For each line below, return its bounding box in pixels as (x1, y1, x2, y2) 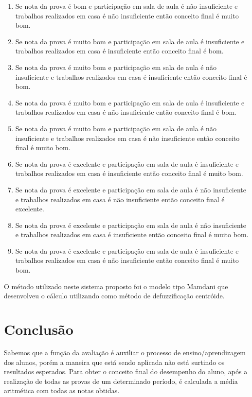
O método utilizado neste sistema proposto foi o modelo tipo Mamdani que (4, 281, 228, 291)
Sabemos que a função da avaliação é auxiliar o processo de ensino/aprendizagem (4, 347, 246, 357)
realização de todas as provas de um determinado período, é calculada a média (4, 376, 238, 386)
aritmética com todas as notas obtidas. (4, 385, 120, 396)
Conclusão (4, 319, 73, 339)
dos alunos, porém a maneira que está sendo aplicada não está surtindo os (4, 357, 225, 367)
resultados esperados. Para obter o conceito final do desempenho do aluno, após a (4, 366, 248, 377)
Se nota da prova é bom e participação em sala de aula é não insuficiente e (15, 1, 238, 11)
